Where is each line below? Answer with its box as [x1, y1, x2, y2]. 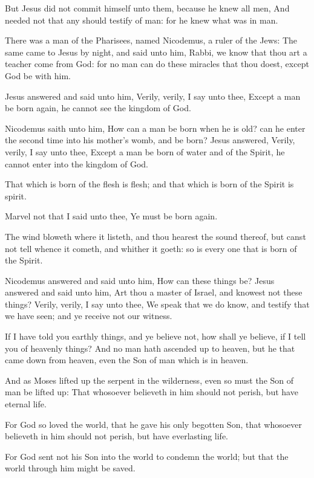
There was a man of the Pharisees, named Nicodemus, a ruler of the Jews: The [5, 34, 298, 47]
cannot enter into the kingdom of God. [5, 157, 148, 170]
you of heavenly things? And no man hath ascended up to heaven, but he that [5, 341, 295, 354]
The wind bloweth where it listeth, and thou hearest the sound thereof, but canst [5, 230, 306, 242]
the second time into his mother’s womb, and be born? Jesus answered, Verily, [5, 134, 295, 146]
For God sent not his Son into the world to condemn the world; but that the [5, 450, 289, 462]
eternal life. [5, 398, 47, 410]
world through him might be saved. [5, 462, 136, 474]
